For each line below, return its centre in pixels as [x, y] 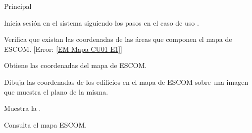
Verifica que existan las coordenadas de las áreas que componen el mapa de [118, 39]
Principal [18, 6]
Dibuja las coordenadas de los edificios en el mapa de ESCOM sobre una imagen [126, 82]
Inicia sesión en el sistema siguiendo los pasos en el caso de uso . [101, 22]
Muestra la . [23, 108]
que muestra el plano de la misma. [56, 91]
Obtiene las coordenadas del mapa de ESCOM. [76, 65]
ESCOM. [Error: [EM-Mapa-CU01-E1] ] [63, 49]
